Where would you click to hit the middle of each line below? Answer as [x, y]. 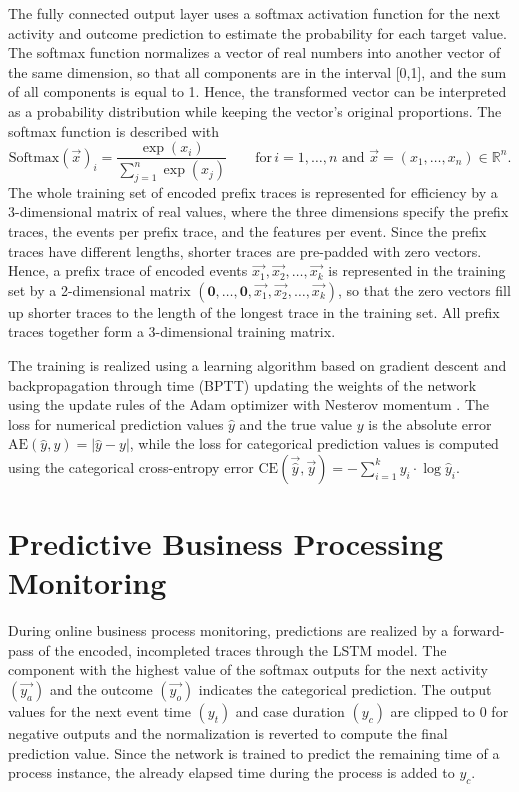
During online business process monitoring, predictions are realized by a [228, 630]
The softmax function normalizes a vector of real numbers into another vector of [254, 52]
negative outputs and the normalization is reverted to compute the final [228, 733]
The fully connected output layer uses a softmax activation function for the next [254, 13]
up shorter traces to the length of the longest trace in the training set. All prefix [254, 311]
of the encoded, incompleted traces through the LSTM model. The [242, 649]
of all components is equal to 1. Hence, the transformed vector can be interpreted [257, 91]
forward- [479, 630]
